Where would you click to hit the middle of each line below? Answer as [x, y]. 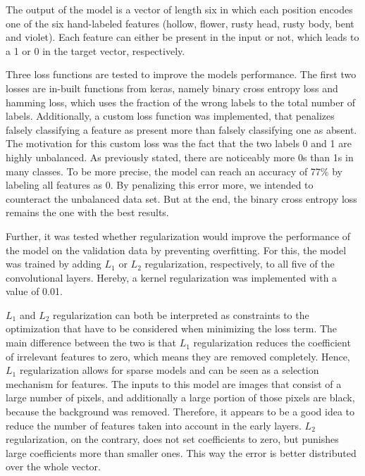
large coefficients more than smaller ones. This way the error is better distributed [181, 452]
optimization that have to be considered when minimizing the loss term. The [172, 328]
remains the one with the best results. [87, 212]
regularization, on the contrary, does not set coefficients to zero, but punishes [172, 439]
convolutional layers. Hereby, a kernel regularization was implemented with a [172, 277]
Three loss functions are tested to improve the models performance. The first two [181, 74]
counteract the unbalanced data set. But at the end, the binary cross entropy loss [181, 198]
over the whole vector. [54, 466]
